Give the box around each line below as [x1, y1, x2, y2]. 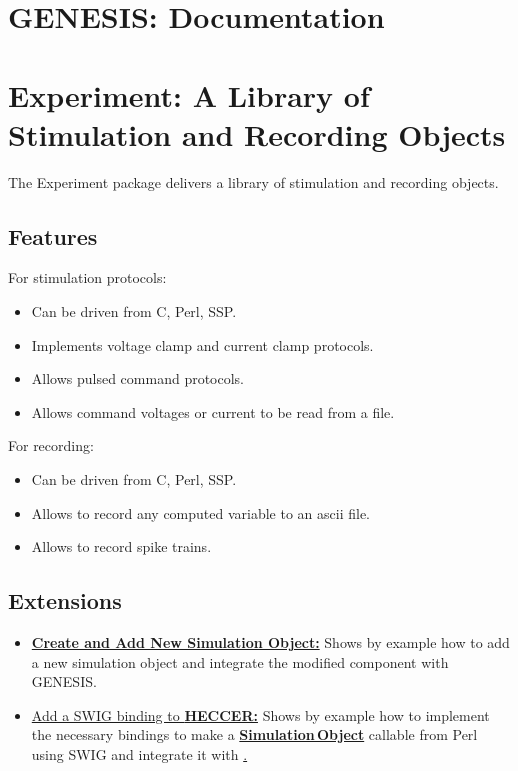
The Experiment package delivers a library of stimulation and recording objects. [8, 171, 499, 192]
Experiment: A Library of [8, 74, 370, 115]
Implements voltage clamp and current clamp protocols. [31, 334, 374, 355]
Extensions [8, 585, 122, 616]
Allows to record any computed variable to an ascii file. [31, 502, 370, 523]
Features [8, 220, 98, 251]
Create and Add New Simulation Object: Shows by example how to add [31, 632, 510, 653]
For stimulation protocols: [8, 267, 167, 288]
